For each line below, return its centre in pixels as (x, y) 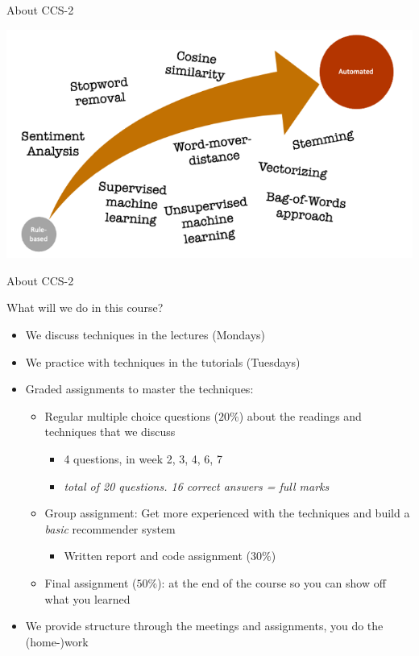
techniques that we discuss (110, 432)
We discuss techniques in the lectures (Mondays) (145, 335)
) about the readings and (300, 415)
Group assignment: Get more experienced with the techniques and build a (227, 513)
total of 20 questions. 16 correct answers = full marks (197, 486)
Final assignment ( (91, 582)
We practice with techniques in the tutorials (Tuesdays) (163, 361)
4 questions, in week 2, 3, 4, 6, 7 (143, 459)
